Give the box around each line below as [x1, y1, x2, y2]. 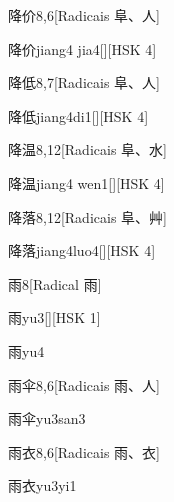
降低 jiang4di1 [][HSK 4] [8, 105, 149, 126]
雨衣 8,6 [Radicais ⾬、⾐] [8, 441, 160, 462]
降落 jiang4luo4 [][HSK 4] [8, 240, 156, 261]
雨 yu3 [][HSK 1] [8, 307, 101, 328]
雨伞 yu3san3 [8, 408, 86, 429]
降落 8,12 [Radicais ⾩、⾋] [8, 206, 167, 227]
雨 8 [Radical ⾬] [8, 273, 102, 294]
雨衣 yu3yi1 [8, 475, 77, 496]
